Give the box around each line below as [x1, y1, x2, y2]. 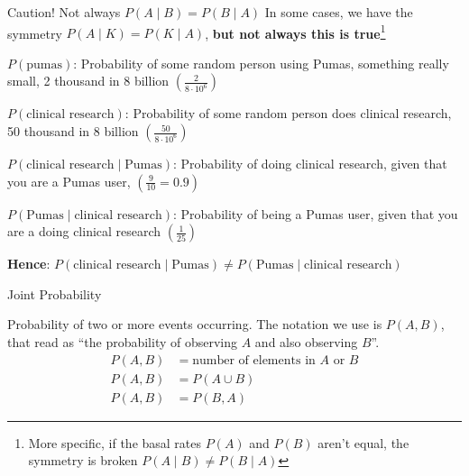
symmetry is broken [28, 451, 138, 470]
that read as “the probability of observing [7, 333, 238, 351]
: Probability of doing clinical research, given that [172, 154, 447, 173]
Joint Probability [7, 284, 102, 303]
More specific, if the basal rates [28, 433, 202, 452]
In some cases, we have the [264, 3, 413, 21]
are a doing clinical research [7, 222, 161, 241]
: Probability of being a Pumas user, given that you [172, 204, 458, 223]
